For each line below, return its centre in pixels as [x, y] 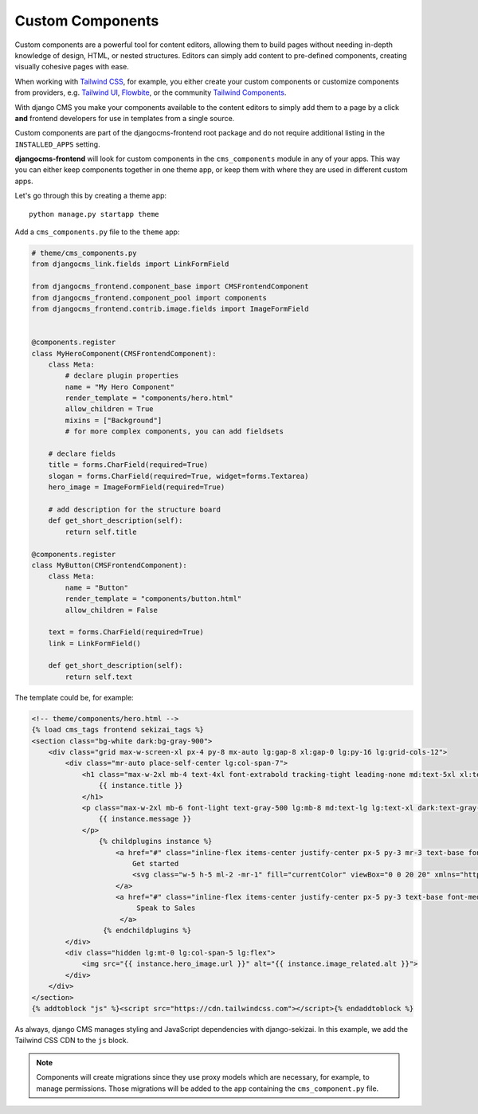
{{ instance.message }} [145, 819]
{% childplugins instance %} [155, 841]
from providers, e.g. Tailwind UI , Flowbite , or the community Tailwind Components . [151, 92]
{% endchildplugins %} [147, 931]
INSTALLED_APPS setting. [57, 144]
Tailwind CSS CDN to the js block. [72, 1041]
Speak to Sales [166, 908]
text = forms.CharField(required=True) [126, 632]
